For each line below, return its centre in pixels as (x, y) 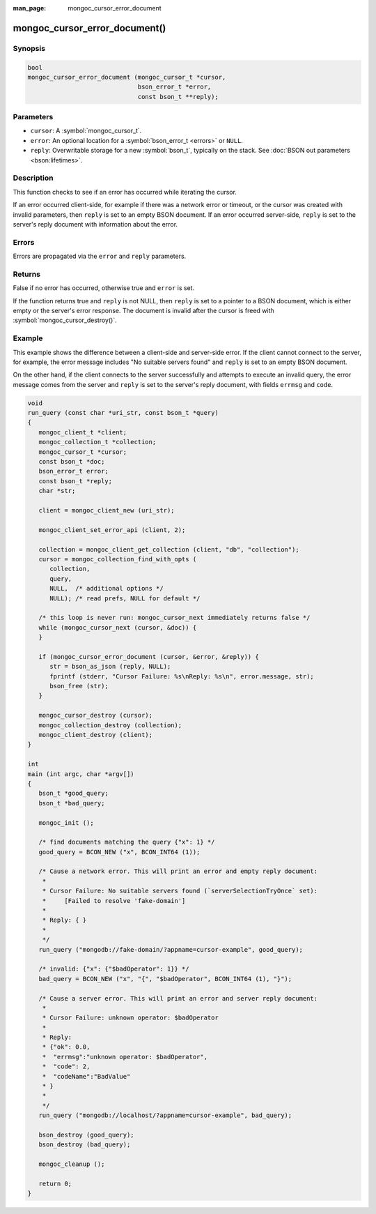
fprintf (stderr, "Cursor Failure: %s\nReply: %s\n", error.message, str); (182, 676)
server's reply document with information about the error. (95, 224)
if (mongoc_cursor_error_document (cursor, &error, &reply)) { (149, 657)
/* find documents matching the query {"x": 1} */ (127, 842)
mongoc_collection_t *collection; (97, 442)
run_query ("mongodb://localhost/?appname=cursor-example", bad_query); (165, 1115)
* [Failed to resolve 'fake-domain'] (114, 901)
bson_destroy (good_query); (87, 1135)
